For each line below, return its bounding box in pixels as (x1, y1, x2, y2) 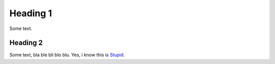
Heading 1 (9, 8, 52, 19)
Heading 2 (9, 39, 43, 47)
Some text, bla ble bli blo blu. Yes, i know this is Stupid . (9, 52, 125, 58)
